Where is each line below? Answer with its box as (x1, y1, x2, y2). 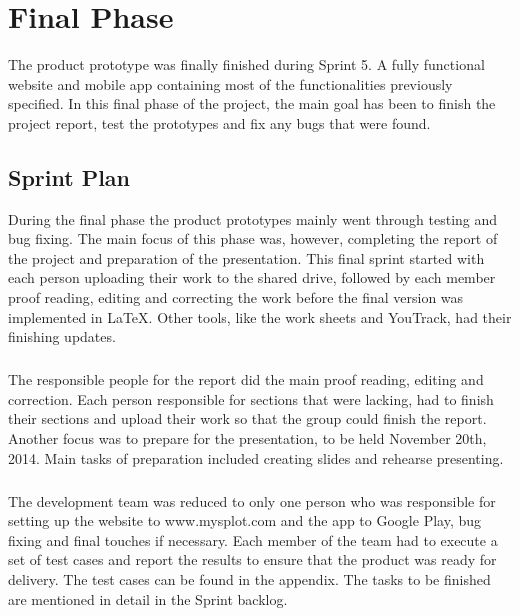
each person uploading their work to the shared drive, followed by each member (8, 267, 496, 288)
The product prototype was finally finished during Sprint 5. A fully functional (8, 54, 485, 75)
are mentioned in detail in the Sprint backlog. (8, 588, 288, 609)
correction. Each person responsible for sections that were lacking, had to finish (8, 388, 494, 409)
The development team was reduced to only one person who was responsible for (8, 490, 496, 511)
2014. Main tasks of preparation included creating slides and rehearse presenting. (8, 447, 504, 468)
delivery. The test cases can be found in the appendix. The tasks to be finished (8, 568, 491, 589)
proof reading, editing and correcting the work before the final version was (8, 287, 464, 308)
